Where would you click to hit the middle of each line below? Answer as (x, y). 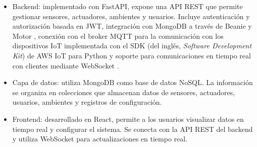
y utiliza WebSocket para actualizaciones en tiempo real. (100, 139)
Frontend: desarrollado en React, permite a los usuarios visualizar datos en (128, 119)
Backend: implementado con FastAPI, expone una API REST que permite (127, 6)
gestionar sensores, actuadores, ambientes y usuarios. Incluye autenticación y (131, 16)
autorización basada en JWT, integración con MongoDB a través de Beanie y (132, 26)
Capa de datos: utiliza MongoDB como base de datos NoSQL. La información (133, 82)
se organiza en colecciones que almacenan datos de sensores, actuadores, (124, 92)
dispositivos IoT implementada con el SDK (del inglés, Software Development (132, 46)
